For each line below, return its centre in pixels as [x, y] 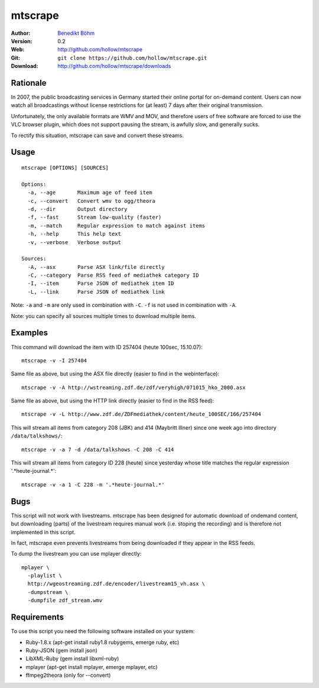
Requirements [38, 617]
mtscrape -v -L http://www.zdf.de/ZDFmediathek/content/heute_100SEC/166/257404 [141, 414]
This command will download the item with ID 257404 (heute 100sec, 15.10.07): [107, 347]
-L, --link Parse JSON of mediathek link [96, 292]
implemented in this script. [43, 532]
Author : [21, 33]
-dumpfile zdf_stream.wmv [65, 601]
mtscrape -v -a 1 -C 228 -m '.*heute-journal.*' [93, 484]
